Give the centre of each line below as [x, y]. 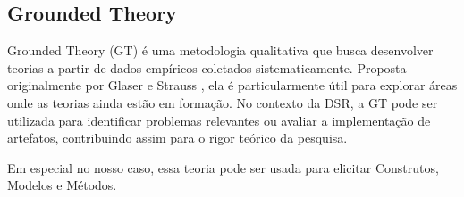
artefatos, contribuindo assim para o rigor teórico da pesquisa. [177, 138]
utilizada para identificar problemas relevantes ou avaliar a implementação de [219, 120]
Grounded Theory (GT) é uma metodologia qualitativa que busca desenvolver [220, 50]
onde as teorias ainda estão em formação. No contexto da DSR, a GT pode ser [223, 102]
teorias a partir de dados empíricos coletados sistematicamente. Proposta [207, 67]
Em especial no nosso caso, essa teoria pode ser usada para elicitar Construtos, [223, 167]
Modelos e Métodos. [62, 185]
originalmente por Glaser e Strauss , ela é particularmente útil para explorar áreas [232, 85]
